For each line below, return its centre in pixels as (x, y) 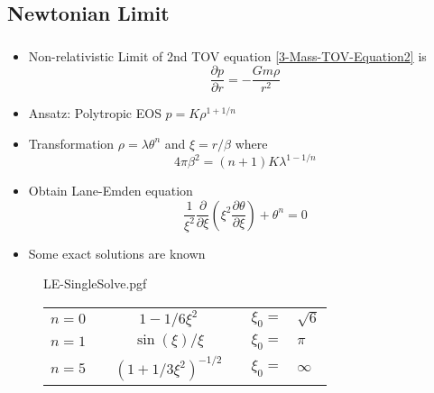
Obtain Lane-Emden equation (111, 191)
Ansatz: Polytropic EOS (95, 113)
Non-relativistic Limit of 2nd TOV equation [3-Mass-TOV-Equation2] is (227, 55)
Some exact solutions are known (117, 253)
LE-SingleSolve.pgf (95, 283)
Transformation (71, 143)
